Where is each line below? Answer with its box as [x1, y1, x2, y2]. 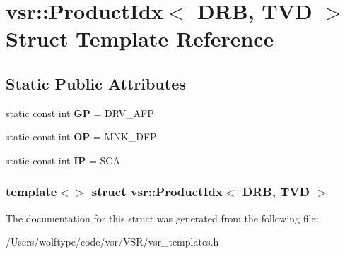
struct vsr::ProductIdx [91, 183, 223, 200]
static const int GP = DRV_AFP [6, 105, 154, 120]
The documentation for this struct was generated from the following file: [6, 210, 319, 225]
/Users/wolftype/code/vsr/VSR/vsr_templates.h [6, 234, 219, 249]
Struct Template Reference [6, 24, 274, 53]
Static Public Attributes [6, 72, 186, 94]
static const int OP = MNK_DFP [6, 129, 157, 144]
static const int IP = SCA [6, 152, 120, 167]
